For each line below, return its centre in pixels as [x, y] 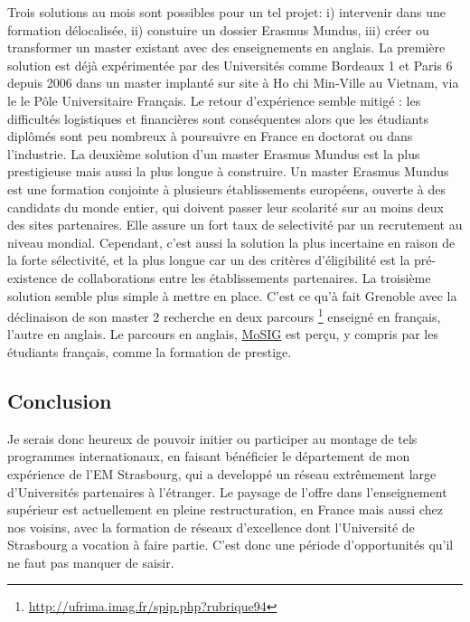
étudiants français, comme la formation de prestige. [150, 351]
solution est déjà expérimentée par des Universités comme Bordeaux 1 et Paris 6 [230, 65]
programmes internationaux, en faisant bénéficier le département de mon [209, 456]
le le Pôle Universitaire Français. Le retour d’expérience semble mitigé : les [214, 100]
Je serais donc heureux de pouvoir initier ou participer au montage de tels [212, 438]
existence [32, 277]
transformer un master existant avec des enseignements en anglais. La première [226, 47]
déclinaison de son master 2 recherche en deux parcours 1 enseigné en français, [224, 315]
